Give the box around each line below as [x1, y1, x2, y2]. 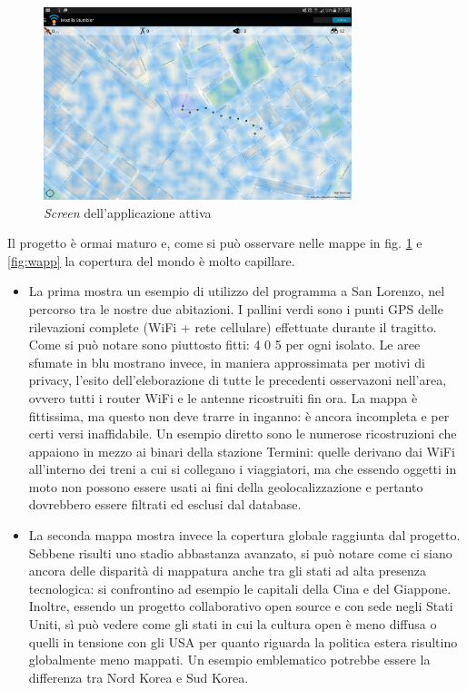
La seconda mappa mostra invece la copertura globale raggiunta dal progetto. [28, 526, 461, 545]
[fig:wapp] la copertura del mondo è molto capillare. [7, 251, 295, 270]
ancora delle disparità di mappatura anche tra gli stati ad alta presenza [28, 561, 426, 580]
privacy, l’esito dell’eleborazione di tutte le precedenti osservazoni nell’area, [28, 370, 447, 389]
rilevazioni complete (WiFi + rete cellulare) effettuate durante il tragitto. [28, 317, 437, 336]
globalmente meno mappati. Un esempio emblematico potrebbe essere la [28, 650, 431, 669]
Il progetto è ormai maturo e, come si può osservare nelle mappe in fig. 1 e [7, 233, 422, 252]
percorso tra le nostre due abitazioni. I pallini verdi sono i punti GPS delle [28, 299, 443, 318]
